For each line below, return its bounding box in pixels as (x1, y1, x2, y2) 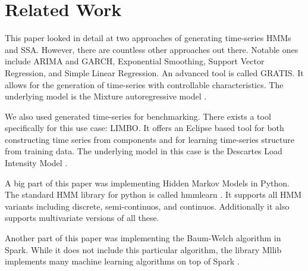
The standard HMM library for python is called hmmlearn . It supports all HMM (5, 188, 302, 201)
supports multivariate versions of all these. (5, 211, 159, 224)
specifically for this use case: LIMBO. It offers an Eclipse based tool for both (5, 122, 284, 134)
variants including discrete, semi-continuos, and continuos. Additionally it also (5, 200, 290, 212)
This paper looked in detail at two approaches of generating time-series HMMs (5, 32, 291, 44)
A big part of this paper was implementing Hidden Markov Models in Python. (5, 176, 290, 189)
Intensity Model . (5, 157, 68, 169)
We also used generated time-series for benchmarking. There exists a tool (5, 110, 271, 122)
